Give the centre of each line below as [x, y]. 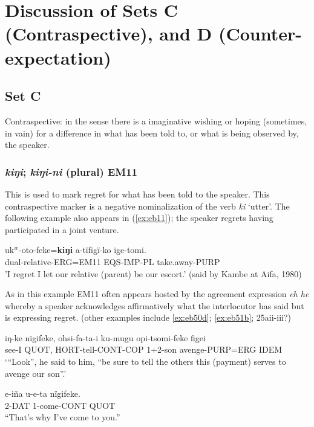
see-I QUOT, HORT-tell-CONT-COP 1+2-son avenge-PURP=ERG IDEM [144, 349]
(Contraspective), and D [109, 34]
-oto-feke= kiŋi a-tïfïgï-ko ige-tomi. [82, 250]
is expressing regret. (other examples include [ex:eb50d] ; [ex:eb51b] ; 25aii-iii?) [148, 317]
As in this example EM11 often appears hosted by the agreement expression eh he [157, 294]
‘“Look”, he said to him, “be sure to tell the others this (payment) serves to [146, 361]
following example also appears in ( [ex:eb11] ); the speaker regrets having [139, 218]
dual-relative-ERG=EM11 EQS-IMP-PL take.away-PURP [113, 261]
